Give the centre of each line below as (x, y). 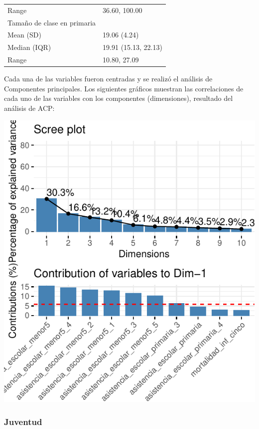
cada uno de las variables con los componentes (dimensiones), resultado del (119, 98)
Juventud (23, 421)
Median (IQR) (29, 47)
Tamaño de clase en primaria (52, 22)
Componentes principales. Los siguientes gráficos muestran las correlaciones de (124, 88)
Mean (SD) (24, 35)
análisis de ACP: (29, 108)
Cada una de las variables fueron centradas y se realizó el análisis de (108, 79)
